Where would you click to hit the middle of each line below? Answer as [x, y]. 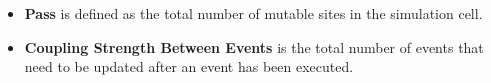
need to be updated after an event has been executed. [189, 66]
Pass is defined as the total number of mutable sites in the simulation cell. [253, 13]
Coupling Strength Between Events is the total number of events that [254, 46]
